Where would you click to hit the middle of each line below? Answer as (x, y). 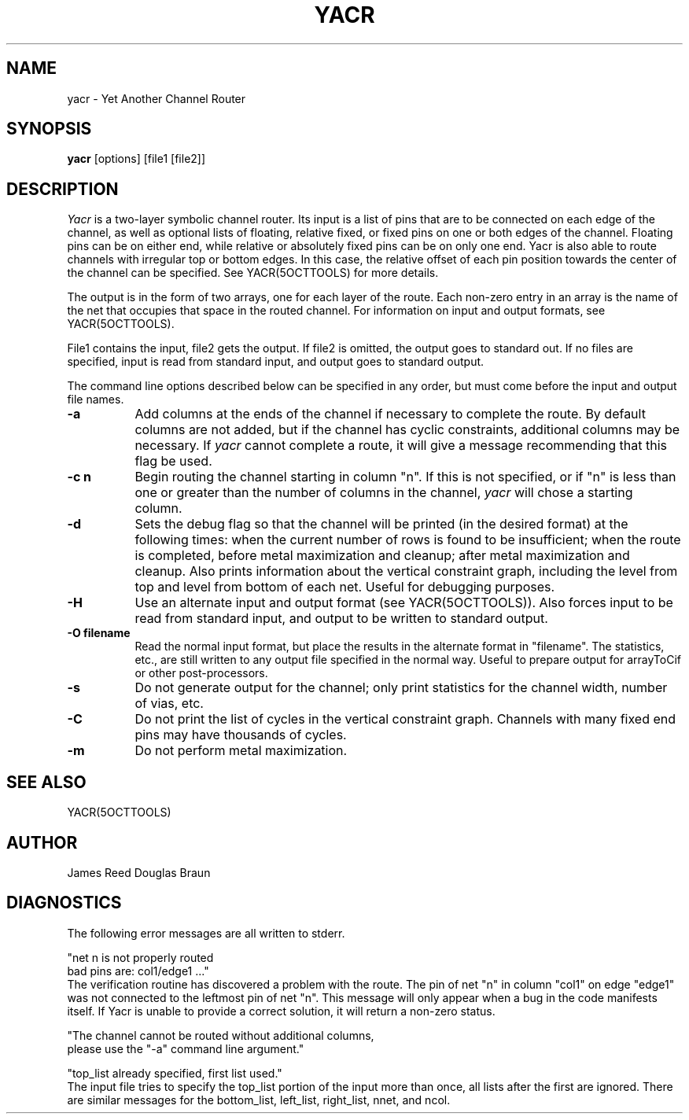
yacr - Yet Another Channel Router (157, 98)
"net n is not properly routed (140, 957)
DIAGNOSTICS (64, 903)
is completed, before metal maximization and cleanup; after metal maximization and (382, 556)
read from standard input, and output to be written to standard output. (341, 619)
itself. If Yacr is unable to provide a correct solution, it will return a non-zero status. (281, 1011)
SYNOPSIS (49, 129)
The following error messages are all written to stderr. (206, 933)
